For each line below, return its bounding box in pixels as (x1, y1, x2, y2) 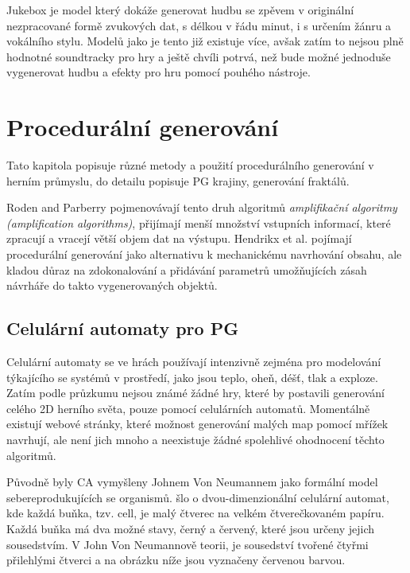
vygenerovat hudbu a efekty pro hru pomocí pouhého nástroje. (6, 64, 311, 80)
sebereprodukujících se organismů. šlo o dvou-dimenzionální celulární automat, (6, 489, 389, 505)
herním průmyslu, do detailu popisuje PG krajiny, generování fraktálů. (6, 172, 350, 189)
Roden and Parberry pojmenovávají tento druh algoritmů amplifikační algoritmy (6, 199, 397, 216)
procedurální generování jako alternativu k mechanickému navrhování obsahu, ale (6, 246, 402, 263)
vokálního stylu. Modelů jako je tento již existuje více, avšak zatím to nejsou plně (6, 33, 404, 49)
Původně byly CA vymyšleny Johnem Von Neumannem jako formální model (6, 474, 378, 490)
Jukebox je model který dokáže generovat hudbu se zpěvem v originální (6, 2, 354, 18)
